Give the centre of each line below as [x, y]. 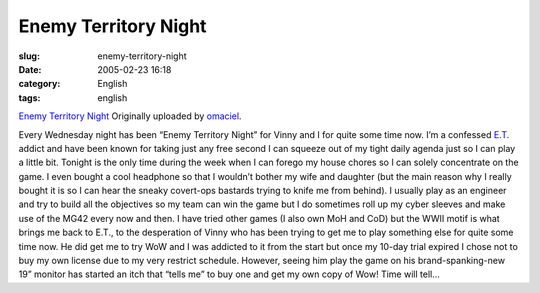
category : [39, 84]
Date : [30, 69]
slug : [29, 56]
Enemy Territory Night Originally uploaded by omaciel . [130, 116]
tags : [29, 97]
